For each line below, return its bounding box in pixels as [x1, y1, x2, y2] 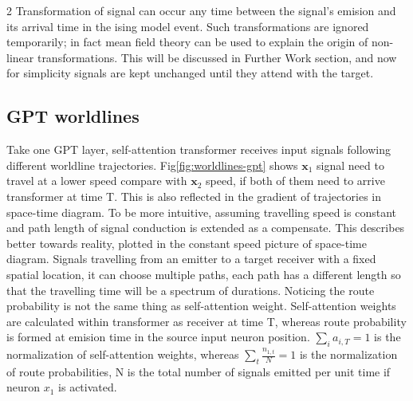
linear [6, 49, 34, 65]
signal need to [317, 156, 384, 173]
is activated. [58, 379, 117, 395]
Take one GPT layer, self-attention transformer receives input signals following [6, 141, 391, 158]
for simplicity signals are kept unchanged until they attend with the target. [6, 65, 374, 81]
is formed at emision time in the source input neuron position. [6, 328, 310, 345]
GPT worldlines [6, 104, 140, 128]
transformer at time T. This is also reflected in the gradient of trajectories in [6, 187, 382, 204]
